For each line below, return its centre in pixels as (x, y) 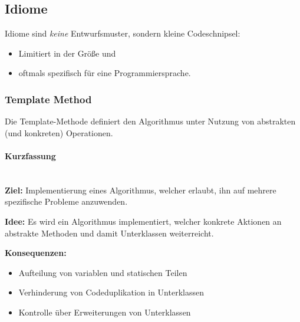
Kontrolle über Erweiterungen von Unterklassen (105, 312)
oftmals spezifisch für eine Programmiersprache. (105, 73)
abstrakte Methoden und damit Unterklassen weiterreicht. (109, 233)
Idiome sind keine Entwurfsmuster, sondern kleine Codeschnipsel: (123, 33)
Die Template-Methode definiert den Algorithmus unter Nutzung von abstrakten (150, 121)
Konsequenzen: (36, 253)
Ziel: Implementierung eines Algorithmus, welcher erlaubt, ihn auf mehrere (141, 190)
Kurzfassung (30, 155)
